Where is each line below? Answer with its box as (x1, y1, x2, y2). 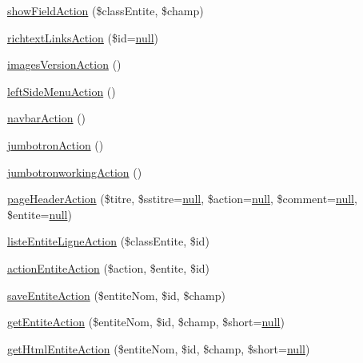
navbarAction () (7, 110, 86, 126)
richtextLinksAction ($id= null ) (7, 29, 158, 46)
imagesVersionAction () (7, 56, 122, 73)
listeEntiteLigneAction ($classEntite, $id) (7, 233, 209, 249)
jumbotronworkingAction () (7, 163, 142, 180)
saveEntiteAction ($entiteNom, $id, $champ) (7, 286, 225, 303)
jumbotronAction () (7, 136, 104, 153)
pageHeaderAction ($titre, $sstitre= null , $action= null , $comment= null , (7, 190, 357, 207)
